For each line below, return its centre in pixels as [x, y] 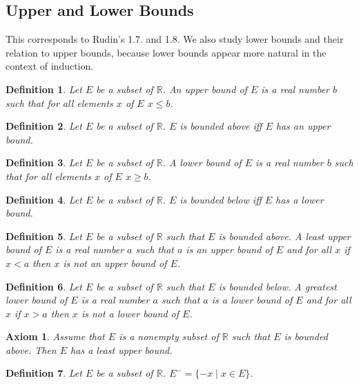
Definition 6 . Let [44, 286]
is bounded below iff [221, 199]
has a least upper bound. [122, 349]
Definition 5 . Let [44, 236]
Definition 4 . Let [44, 199]
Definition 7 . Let [44, 373]
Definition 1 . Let [44, 89]
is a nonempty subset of [169, 336]
